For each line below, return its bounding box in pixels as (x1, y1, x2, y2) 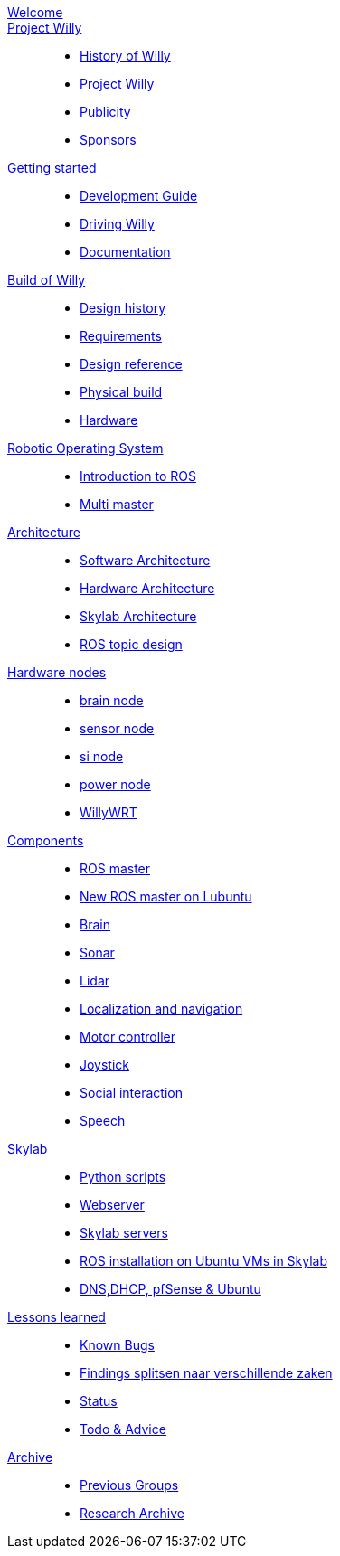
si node (80, 749, 124, 764)
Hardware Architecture (80, 580, 215, 596)
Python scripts (80, 1169, 166, 1184)
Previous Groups (80, 1477, 179, 1493)
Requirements (80, 328, 162, 344)
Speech (80, 1113, 126, 1128)
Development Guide (80, 188, 198, 203)
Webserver (80, 1197, 145, 1212)
